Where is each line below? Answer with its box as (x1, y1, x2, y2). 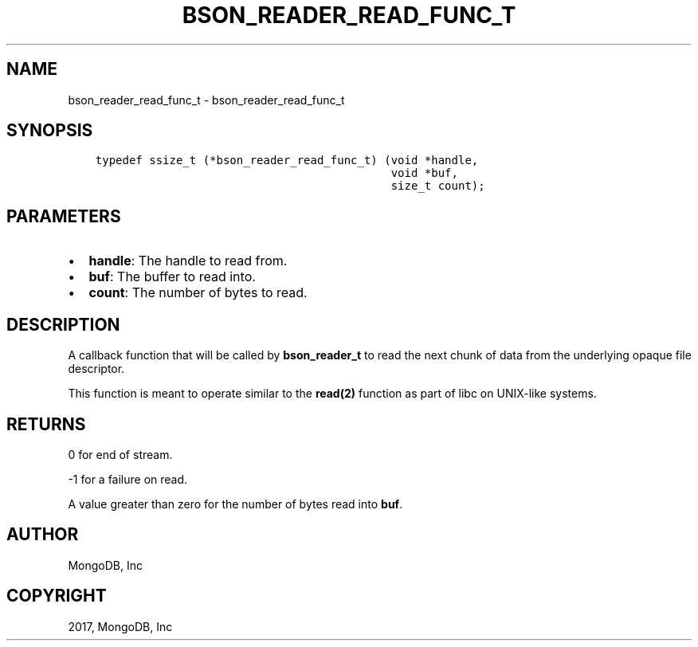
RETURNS (6, 414, 86, 434)
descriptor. (68, 362, 125, 376)
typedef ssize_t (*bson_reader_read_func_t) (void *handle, (95, 154, 479, 167)
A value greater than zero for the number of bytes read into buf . (68, 496, 403, 511)
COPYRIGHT (6, 586, 107, 606)
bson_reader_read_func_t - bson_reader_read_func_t (68, 92, 345, 107)
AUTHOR (6, 524, 79, 545)
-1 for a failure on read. (68, 472, 188, 486)
